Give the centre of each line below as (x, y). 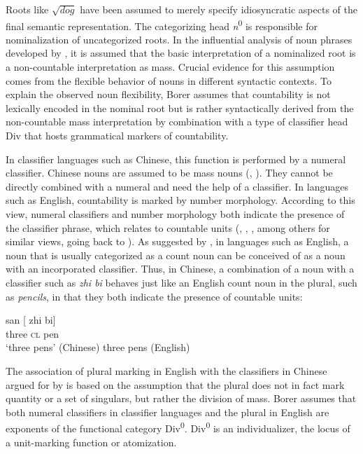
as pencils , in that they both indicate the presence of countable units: (154, 296)
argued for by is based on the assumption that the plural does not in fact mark (175, 384)
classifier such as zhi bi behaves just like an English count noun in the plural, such (181, 282)
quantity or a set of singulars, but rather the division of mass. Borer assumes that (181, 398)
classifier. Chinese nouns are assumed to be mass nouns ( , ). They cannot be (169, 173)
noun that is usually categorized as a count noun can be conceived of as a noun (176, 255)
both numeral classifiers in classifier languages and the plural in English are (168, 412)
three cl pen (33, 333)
